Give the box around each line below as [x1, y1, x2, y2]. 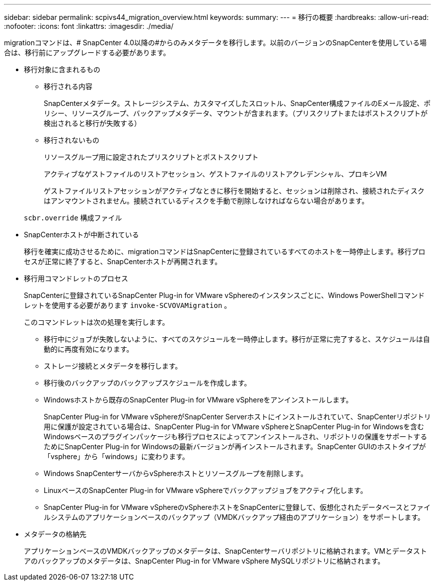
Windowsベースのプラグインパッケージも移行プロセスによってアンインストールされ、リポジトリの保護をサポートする [44, 432, 428, 441]
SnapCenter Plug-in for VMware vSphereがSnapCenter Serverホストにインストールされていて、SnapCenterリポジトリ [44, 412, 431, 421]
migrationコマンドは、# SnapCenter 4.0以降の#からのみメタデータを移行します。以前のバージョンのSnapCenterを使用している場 [4, 38, 427, 47]
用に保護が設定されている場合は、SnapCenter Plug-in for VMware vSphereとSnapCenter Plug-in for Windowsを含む [44, 422, 424, 431]
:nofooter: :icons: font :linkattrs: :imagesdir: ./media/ [4, 22, 174, 30]
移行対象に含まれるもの [24, 65, 100, 74]
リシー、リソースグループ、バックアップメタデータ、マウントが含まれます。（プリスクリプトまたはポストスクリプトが [44, 109, 428, 117]
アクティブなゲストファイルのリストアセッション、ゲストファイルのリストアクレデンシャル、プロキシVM [44, 170, 387, 178]
